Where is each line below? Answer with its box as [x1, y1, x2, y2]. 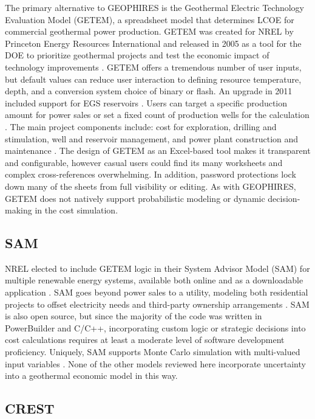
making [5, 204, 32, 216]
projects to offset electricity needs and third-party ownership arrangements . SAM [5, 297, 310, 310]
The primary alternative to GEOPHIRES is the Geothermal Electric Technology [5, 1, 305, 13]
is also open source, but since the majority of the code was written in [5, 310, 262, 322]
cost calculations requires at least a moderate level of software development [5, 333, 285, 346]
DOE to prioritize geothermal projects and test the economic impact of [5, 49, 269, 61]
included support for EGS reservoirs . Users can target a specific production [5, 96, 288, 109]
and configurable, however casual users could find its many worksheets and [5, 156, 283, 168]
